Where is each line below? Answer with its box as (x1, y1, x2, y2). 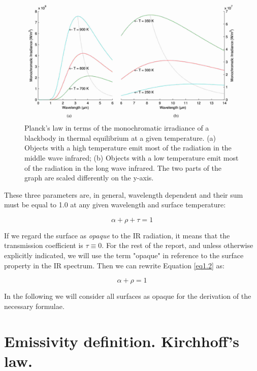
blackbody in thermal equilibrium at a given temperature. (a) (24, 132, 216, 143)
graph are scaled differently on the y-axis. (24, 172, 154, 183)
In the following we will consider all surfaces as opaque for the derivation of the (4, 291, 251, 301)
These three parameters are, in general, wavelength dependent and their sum (4, 189, 243, 200)
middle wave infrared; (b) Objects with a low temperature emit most (24, 152, 239, 163)
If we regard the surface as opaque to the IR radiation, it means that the (4, 230, 230, 240)
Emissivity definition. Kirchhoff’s (4, 330, 240, 351)
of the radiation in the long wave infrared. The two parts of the (24, 162, 221, 173)
